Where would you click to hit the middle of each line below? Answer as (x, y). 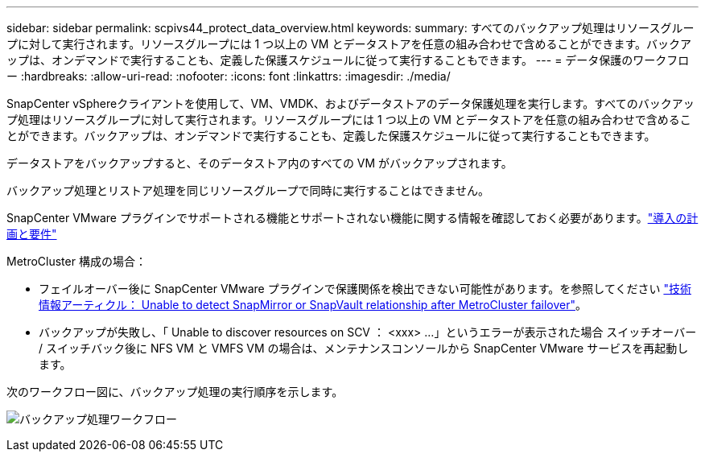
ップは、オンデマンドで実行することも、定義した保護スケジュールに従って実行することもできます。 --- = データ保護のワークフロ (348, 60)
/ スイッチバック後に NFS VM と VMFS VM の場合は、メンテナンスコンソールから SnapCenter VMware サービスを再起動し (364, 348)
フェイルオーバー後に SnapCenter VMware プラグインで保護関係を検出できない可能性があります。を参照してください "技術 (365, 289)
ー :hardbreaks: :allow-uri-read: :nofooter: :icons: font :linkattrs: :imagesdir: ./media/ (229, 76)
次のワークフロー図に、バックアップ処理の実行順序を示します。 (175, 392)
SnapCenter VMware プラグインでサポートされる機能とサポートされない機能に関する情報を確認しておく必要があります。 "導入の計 (352, 218)
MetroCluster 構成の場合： (76, 261)
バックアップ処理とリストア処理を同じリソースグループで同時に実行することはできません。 (248, 190)
